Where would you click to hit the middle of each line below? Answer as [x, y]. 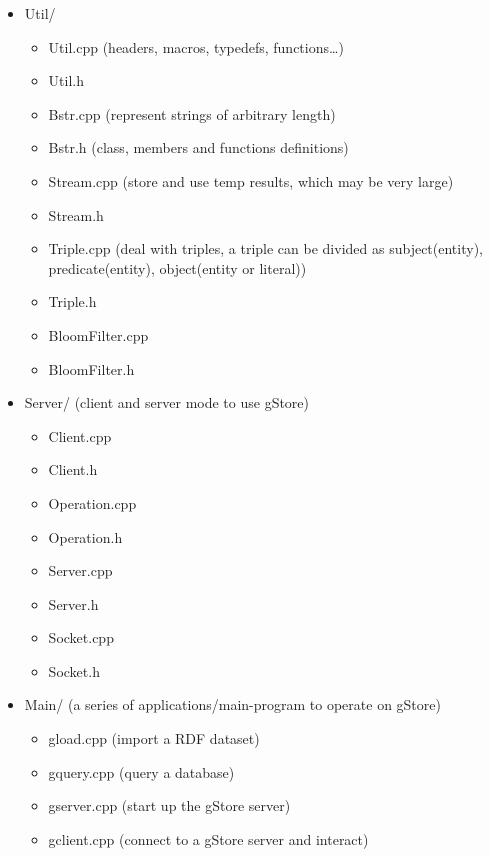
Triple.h [72, 301]
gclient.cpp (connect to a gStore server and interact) [208, 838]
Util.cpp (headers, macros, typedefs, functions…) [196, 46]
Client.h [73, 469]
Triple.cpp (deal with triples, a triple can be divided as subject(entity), [265, 248]
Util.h [66, 80]
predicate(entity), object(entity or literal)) [177, 267]
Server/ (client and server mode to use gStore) [167, 402]
